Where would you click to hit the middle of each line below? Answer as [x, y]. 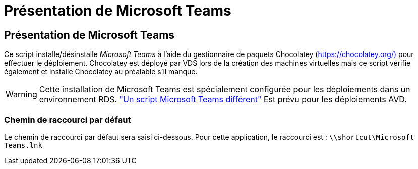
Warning [21, 95]
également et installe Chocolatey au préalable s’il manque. [101, 72]
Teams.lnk [23, 145]
